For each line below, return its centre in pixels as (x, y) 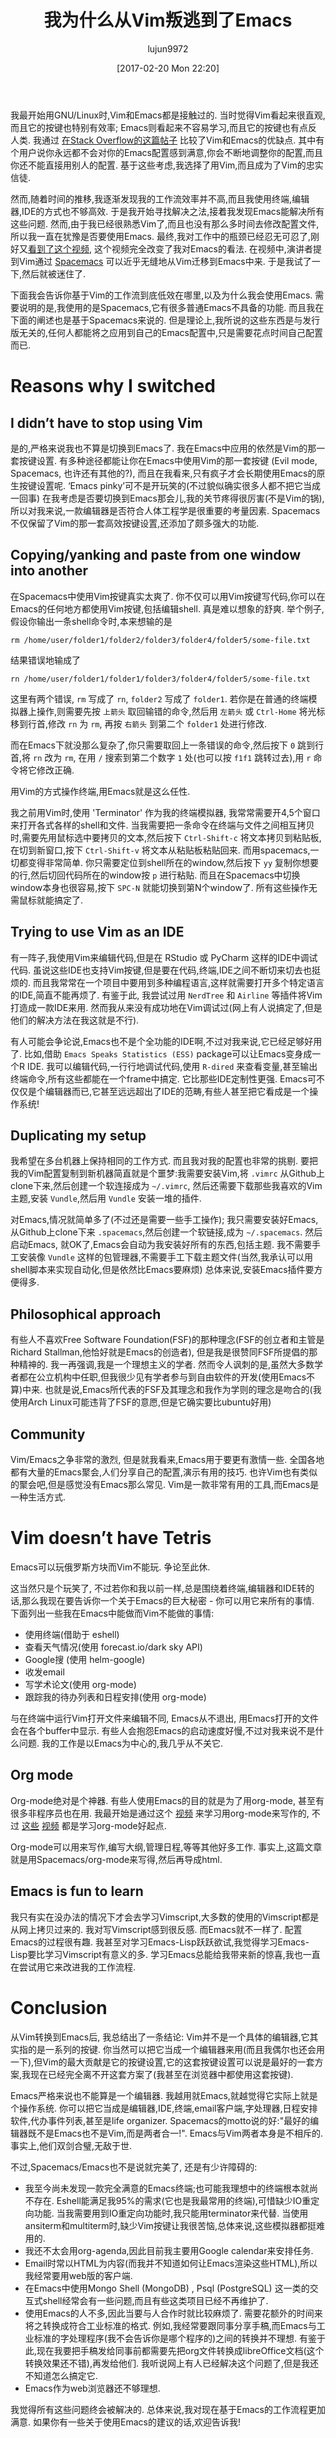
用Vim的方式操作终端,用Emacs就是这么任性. (100, 791)
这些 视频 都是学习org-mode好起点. (94, 1825)
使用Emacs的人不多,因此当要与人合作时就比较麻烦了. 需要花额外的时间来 (173, 2313)
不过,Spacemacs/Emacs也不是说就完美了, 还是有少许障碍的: (134, 2167)
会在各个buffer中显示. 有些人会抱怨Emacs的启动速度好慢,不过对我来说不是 (163, 1730)
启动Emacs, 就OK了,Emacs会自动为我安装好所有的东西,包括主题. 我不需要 (161, 1245)
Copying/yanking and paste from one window (155, 555)
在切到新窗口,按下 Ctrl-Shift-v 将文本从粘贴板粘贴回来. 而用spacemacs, (160, 850)
